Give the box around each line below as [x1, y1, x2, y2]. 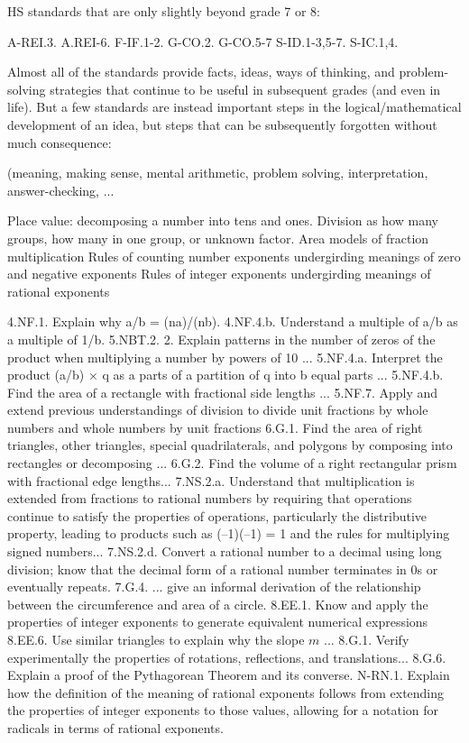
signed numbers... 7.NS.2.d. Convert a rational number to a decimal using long [7, 542, 442, 561]
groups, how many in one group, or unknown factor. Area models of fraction [7, 228, 429, 247]
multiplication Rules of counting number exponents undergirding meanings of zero [7, 246, 461, 265]
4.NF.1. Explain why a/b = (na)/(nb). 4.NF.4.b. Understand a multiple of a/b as [7, 312, 458, 331]
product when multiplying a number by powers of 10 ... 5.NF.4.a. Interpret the [7, 347, 443, 366]
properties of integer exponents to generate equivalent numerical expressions [7, 612, 428, 631]
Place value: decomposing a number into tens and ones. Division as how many [7, 211, 438, 230]
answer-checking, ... [7, 180, 115, 199]
